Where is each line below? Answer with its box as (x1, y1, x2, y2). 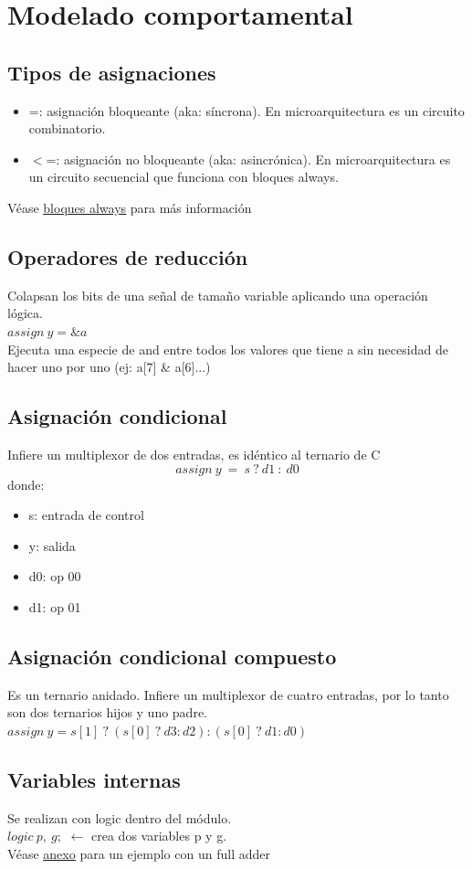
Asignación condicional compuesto (7, 641, 337, 670)
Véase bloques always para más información (7, 197, 252, 217)
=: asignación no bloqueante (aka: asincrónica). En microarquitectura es (46, 149, 451, 168)
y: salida (28, 535, 76, 555)
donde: (7, 474, 45, 493)
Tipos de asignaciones (7, 58, 216, 86)
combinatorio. (28, 119, 106, 138)
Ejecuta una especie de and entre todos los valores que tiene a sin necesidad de (7, 339, 448, 358)
